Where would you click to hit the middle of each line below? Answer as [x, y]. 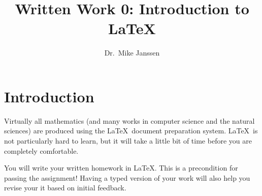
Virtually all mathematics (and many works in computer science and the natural [129, 120]
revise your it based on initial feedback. [65, 188]
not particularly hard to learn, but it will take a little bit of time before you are [128, 141]
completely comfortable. [41, 150]
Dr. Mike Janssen [132, 53]
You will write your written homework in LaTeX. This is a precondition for [121, 168]
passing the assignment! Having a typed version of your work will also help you [127, 177]
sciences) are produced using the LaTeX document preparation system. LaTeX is [131, 131]
